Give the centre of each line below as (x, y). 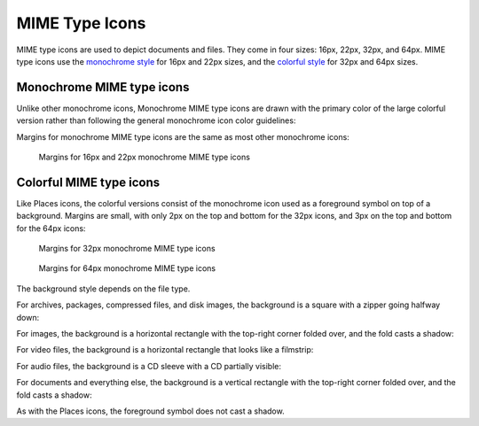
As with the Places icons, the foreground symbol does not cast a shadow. (150, 411)
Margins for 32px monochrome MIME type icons (127, 249)
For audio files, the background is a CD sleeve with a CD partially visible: (149, 366)
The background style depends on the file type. (103, 289)
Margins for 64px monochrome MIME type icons (127, 268)
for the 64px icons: (51, 228)
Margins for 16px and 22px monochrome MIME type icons (144, 157)
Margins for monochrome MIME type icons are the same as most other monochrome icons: (183, 136)
